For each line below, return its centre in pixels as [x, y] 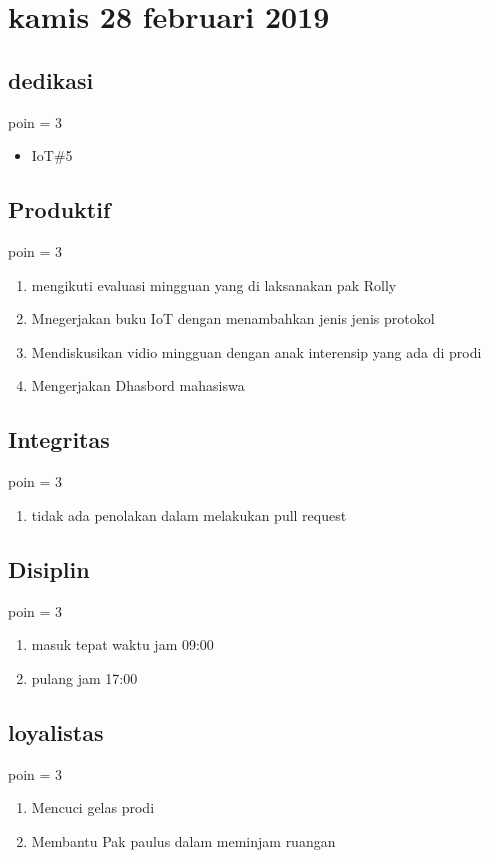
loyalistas [56, 731]
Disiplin [49, 568]
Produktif [59, 209]
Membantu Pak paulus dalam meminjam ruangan [183, 840]
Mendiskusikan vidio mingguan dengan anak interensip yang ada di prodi [256, 351]
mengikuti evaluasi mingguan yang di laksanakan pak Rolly [214, 284]
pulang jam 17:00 [84, 677]
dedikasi [51, 79]
